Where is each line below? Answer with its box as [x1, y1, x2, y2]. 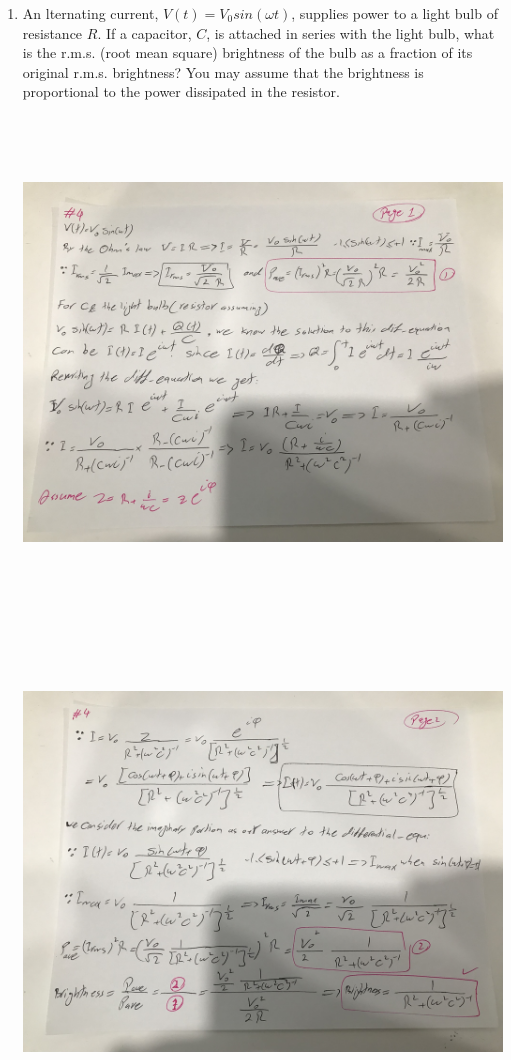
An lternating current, [22, 3, 159, 23]
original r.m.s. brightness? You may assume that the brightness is [22, 61, 424, 82]
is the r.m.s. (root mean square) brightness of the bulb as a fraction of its [22, 42, 473, 63]
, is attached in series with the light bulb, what [206, 22, 495, 43]
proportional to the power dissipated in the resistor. [22, 81, 340, 102]
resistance [22, 22, 83, 43]
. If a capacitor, [97, 22, 192, 43]
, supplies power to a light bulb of [291, 3, 498, 23]
